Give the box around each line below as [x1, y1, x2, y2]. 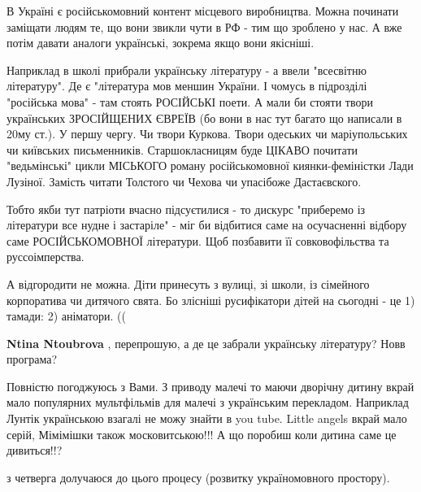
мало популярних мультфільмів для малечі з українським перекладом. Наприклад [7, 394, 409, 411]
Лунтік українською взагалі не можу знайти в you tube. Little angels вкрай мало [7, 410, 407, 427]
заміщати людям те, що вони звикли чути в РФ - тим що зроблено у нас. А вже [7, 18, 402, 35]
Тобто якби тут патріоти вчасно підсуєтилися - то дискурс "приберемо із [7, 200, 366, 217]
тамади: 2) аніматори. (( [7, 307, 126, 324]
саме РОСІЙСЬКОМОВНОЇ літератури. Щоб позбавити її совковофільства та [7, 232, 389, 249]
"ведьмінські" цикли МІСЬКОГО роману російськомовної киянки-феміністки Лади [7, 157, 414, 174]
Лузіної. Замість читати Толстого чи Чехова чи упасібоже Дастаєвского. [7, 172, 362, 189]
